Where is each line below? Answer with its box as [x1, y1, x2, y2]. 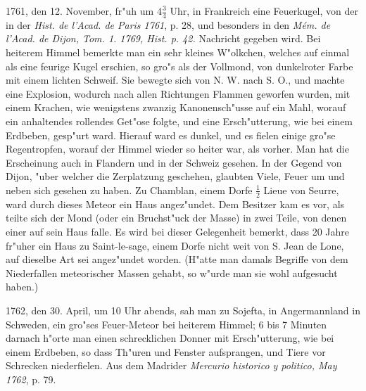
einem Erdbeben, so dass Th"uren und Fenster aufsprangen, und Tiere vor [6, 344, 326, 359]
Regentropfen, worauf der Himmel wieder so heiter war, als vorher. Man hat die [6, 141, 349, 156]
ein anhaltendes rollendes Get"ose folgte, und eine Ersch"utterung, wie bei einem [6, 113, 353, 128]
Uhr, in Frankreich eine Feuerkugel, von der [170, 4, 358, 18]
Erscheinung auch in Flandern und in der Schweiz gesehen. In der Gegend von [6, 155, 342, 169]
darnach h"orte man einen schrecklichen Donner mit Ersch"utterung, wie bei [6, 331, 334, 345]
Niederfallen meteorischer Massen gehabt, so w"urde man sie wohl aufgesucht [6, 265, 338, 280]
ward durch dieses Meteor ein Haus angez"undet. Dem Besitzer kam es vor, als [6, 196, 345, 211]
